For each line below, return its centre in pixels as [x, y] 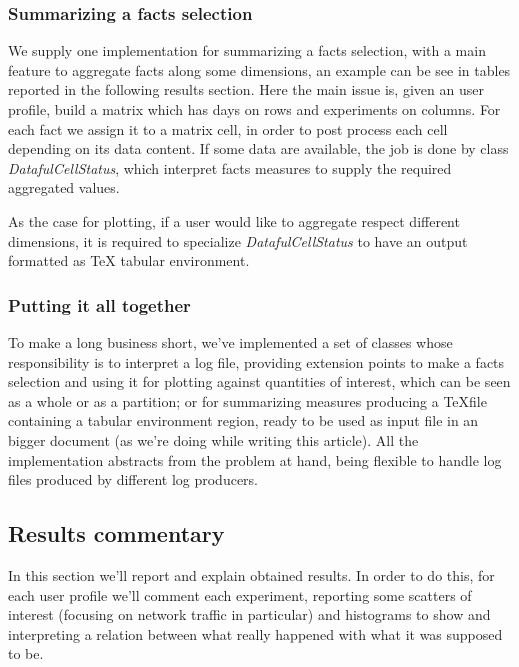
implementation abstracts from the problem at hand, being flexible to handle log [255, 459]
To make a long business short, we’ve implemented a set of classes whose [230, 341]
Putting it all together [99, 304]
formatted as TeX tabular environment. [129, 260]
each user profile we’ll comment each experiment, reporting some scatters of [240, 594]
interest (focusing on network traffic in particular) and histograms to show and [249, 614]
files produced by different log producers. [133, 479]
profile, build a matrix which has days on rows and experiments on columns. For [254, 109]
